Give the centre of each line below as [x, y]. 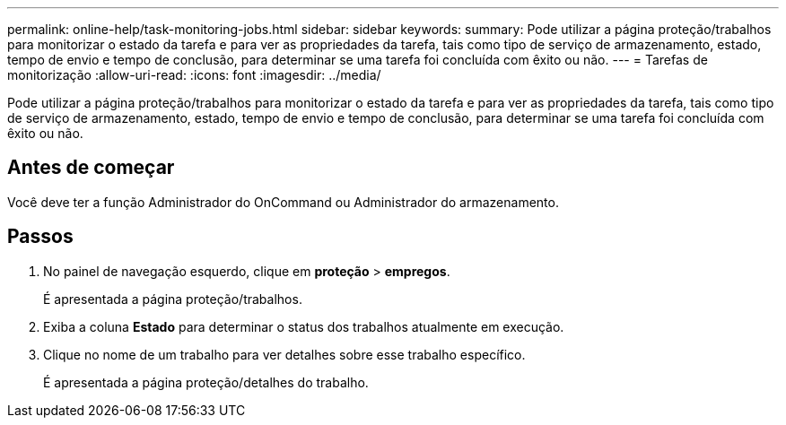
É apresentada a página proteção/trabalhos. [173, 299]
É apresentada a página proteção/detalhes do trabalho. [206, 382]
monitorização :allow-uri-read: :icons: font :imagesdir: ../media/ [194, 75]
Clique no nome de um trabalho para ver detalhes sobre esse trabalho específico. [284, 354]
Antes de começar [91, 168]
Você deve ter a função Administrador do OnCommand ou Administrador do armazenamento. [283, 202]
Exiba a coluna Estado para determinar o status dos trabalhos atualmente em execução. [304, 326]
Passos [40, 237]
